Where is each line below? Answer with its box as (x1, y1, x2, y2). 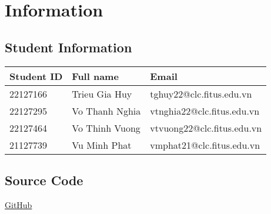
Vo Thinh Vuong (72, 121, 140, 135)
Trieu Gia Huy (72, 86, 132, 101)
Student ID (9, 69, 63, 83)
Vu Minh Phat (72, 138, 132, 152)
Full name (72, 69, 119, 83)
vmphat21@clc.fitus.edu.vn (150, 138, 260, 152)
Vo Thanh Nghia (72, 103, 141, 118)
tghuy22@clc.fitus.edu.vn (150, 86, 252, 101)
